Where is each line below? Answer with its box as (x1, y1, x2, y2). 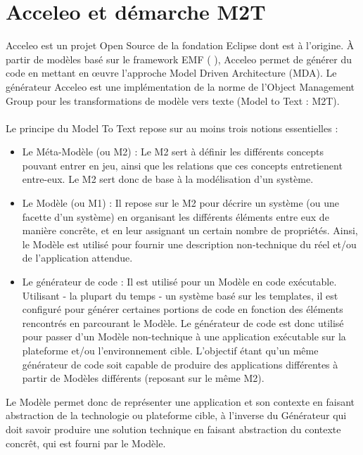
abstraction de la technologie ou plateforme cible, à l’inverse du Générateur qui (6, 408, 347, 423)
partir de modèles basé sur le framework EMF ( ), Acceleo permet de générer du (6, 51, 352, 66)
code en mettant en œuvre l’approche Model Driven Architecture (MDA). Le (6, 65, 337, 80)
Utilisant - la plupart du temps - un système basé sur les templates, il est (22, 288, 338, 302)
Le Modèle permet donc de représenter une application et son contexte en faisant (6, 394, 355, 409)
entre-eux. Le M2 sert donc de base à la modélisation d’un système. (22, 172, 314, 186)
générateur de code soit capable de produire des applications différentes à (22, 357, 338, 371)
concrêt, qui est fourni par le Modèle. (6, 435, 166, 450)
